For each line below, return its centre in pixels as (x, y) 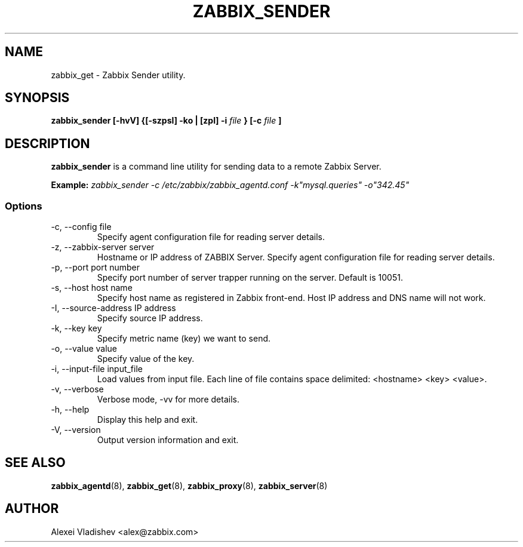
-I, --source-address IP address (113, 308)
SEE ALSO (35, 463)
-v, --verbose (77, 389)
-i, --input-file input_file (97, 369)
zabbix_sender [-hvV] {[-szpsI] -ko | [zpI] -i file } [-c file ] (166, 121)
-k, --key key (76, 328)
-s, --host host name (92, 288)
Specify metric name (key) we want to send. (184, 339)
